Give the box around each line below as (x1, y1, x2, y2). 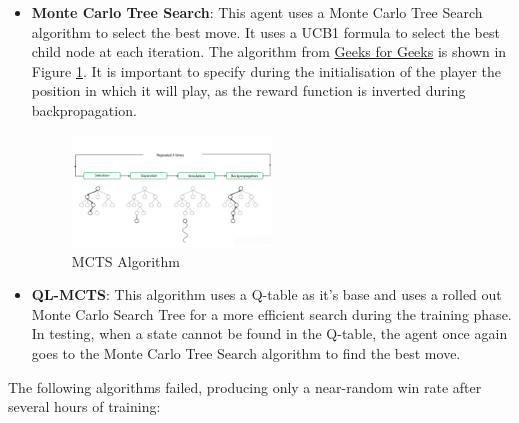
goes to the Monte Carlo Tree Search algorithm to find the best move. (31, 343, 461, 364)
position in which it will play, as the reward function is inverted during (31, 80, 466, 101)
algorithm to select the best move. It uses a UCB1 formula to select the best (31, 21, 500, 42)
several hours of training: (8, 396, 161, 417)
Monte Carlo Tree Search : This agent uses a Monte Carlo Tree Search (31, 2, 483, 22)
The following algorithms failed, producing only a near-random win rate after (8, 376, 482, 397)
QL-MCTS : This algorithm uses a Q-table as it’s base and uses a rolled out (31, 284, 502, 305)
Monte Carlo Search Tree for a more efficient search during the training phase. (31, 303, 512, 324)
